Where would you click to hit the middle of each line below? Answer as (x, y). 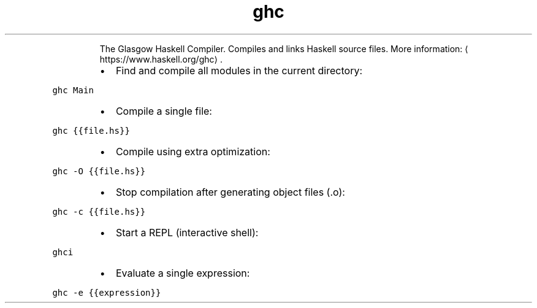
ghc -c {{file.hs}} (99, 211)
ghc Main (73, 90)
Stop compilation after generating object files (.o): (230, 192)
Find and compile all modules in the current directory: (239, 70)
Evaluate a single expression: (183, 273)
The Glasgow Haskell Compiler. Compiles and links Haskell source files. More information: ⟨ (284, 48)
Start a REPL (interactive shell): (187, 232)
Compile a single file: (164, 111)
